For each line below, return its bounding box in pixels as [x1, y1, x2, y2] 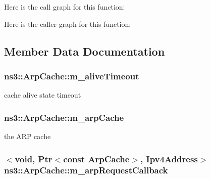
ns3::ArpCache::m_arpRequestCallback [4, 164, 168, 176]
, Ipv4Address [140, 152, 198, 165]
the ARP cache [4, 131, 51, 141]
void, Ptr [15, 152, 52, 165]
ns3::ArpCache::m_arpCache [4, 111, 124, 123]
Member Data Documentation [4, 43, 165, 59]
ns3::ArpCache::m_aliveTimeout [4, 69, 139, 82]
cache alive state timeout [4, 89, 81, 100]
